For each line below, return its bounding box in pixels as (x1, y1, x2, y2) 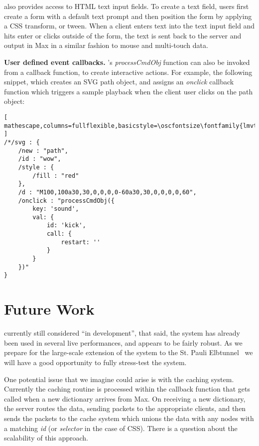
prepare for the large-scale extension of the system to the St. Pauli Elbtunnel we (4, 347, 253, 358)
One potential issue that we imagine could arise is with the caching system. (4, 374, 234, 384)
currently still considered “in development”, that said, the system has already (4, 328, 240, 338)
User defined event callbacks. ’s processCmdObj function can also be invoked (4, 56, 250, 67)
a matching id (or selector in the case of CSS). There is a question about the (4, 423, 238, 433)
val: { (32, 213, 54, 221)
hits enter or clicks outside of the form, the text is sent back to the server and (4, 30, 242, 40)
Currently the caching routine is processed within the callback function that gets (4, 384, 250, 394)
